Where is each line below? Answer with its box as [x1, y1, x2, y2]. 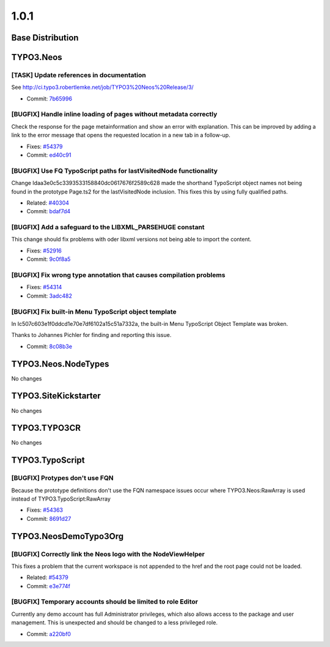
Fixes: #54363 [26, 506, 64, 514]
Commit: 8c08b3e [26, 342, 73, 350]
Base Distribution [11, 32, 79, 43]
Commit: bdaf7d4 [26, 208, 71, 215]
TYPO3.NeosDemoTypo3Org [11, 531, 124, 542]
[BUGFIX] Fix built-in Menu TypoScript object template [11, 307, 177, 316]
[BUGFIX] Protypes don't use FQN [11, 474, 114, 482]
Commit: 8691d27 [26, 515, 71, 522]
